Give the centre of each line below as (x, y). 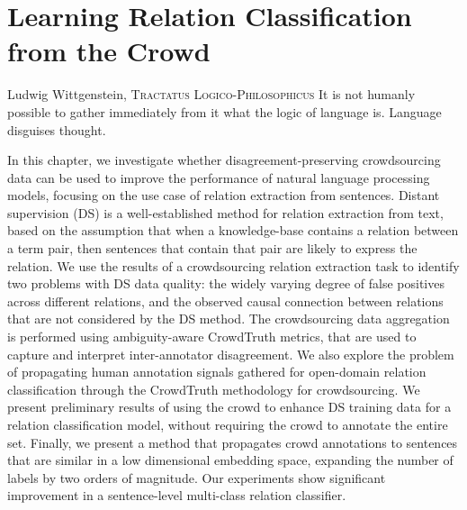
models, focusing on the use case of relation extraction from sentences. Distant (224, 195)
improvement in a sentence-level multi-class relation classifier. (177, 495)
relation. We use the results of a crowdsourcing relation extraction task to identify (233, 265)
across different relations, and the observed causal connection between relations (225, 301)
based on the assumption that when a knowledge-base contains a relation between (233, 230)
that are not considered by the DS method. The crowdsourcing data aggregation (229, 319)
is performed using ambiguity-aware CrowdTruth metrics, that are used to (212, 337)
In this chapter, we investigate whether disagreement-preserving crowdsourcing (224, 160)
